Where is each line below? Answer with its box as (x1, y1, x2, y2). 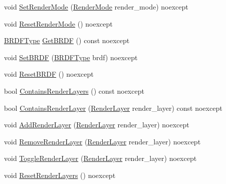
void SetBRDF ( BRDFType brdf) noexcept (4, 52, 138, 62)
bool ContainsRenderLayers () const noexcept (4, 85, 144, 96)
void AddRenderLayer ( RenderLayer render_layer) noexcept (4, 119, 189, 130)
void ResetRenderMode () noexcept (4, 18, 113, 29)
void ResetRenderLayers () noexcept (4, 169, 116, 180)
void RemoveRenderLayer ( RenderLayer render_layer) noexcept (4, 136, 201, 146)
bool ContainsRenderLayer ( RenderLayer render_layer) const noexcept (4, 102, 222, 113)
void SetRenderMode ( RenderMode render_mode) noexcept (4, 2, 188, 12)
